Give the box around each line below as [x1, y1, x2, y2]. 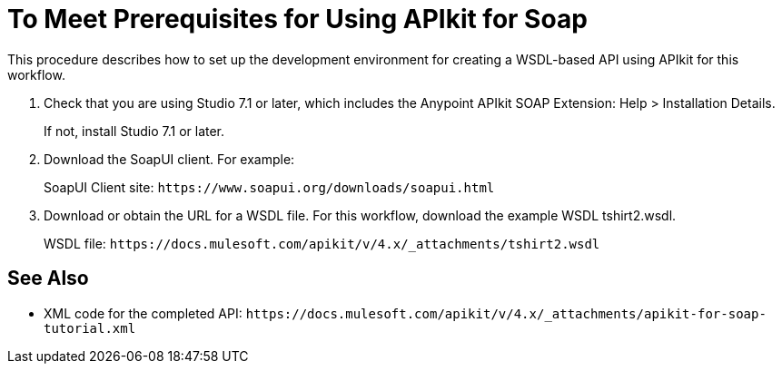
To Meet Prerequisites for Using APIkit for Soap [7, 4, 588, 34]
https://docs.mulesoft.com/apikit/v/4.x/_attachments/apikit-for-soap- [245, 306, 767, 321]
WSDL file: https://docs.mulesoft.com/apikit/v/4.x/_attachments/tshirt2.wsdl [44, 235, 600, 251]
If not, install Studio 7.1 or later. [44, 122, 225, 139]
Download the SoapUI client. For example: [44, 151, 295, 167]
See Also [7, 267, 89, 290]
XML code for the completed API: [44, 305, 243, 321]
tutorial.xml [44, 320, 136, 336]
